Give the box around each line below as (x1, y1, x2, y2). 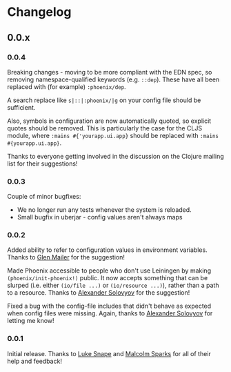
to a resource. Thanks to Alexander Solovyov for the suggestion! (7, 288, 190, 297)
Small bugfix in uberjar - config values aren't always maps (17, 213, 183, 222)
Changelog (7, 4, 72, 20)
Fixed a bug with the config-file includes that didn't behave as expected (7, 302, 212, 311)
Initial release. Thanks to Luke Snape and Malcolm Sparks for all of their (7, 349, 212, 358)
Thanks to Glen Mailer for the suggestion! (7, 253, 125, 262)
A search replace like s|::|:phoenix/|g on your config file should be (7, 96, 201, 104)
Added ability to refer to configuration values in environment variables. (7, 246, 208, 254)
